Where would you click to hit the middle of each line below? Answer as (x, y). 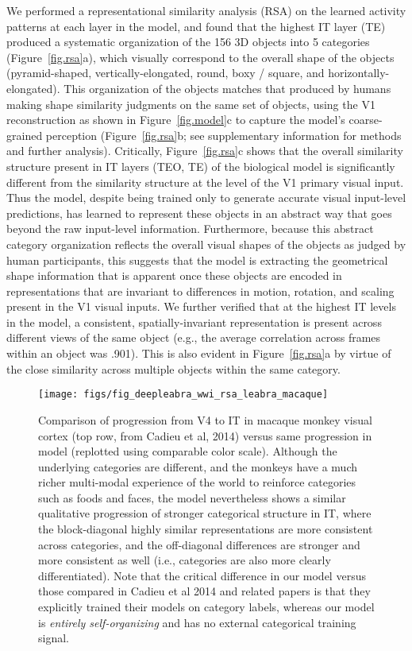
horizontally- (359, 73)
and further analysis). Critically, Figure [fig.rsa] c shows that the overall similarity (205, 151)
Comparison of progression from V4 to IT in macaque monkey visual (205, 419)
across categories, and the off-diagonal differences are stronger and (199, 544)
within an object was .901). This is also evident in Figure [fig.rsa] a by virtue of (199, 353)
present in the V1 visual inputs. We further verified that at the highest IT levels (201, 306)
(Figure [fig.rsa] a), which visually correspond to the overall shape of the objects (200, 57)
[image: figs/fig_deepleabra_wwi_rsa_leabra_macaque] (183, 395)
